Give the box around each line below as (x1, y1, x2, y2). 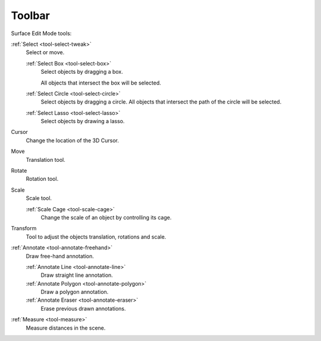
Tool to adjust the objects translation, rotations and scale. (26, 233, 166, 240)
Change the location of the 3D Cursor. (26, 137, 119, 144)
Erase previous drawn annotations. (40, 305, 126, 312)
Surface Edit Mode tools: (11, 30, 72, 37)
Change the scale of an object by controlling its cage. (40, 214, 172, 221)
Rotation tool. (26, 176, 59, 183)
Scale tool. (26, 195, 52, 202)
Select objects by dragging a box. (40, 68, 123, 76)
